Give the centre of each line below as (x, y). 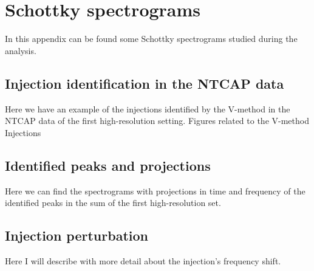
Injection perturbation (77, 235)
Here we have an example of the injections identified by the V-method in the (148, 108)
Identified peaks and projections (108, 165)
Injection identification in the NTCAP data (145, 83)
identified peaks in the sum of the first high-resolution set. (113, 203)
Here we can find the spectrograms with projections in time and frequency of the (155, 190)
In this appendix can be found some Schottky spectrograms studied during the (151, 39)
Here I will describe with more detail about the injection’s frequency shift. (143, 260)
